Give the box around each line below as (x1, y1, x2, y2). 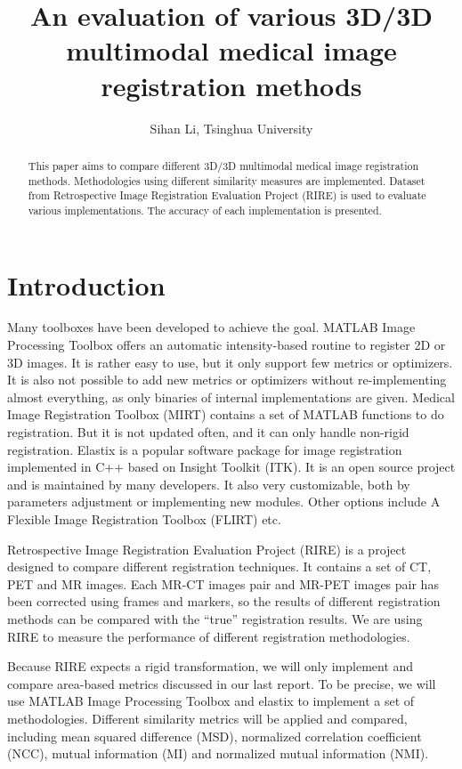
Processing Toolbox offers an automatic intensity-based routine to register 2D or (7, 336, 446, 354)
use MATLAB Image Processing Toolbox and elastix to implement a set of (7, 692, 415, 710)
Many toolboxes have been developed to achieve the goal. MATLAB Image (7, 318, 416, 336)
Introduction (7, 266, 166, 303)
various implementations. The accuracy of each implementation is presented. (28, 202, 382, 217)
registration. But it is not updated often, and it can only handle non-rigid (7, 423, 409, 441)
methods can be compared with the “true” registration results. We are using (7, 609, 423, 627)
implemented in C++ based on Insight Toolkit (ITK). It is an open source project (7, 457, 456, 476)
